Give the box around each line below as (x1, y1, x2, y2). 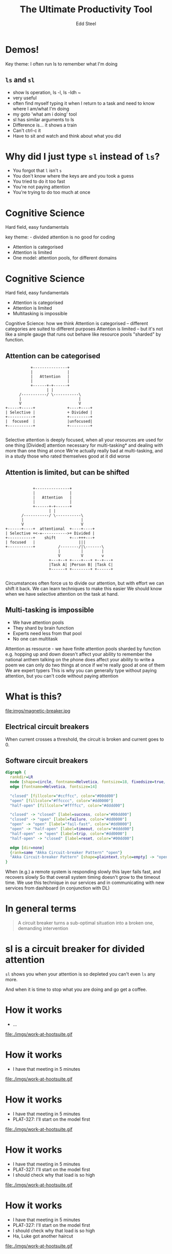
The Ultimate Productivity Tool (19, 4, 153, 15)
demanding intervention (17, 925, 69, 932)
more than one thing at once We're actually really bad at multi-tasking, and (5, 448, 163, 454)
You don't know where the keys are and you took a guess (12, 173, 134, 179)
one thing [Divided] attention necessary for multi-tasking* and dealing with (5, 442, 163, 448)
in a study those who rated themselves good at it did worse (5, 453, 131, 459)
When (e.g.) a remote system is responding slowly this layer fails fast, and (5, 869, 161, 875)
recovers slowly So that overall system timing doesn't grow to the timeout (5, 874, 160, 880)
